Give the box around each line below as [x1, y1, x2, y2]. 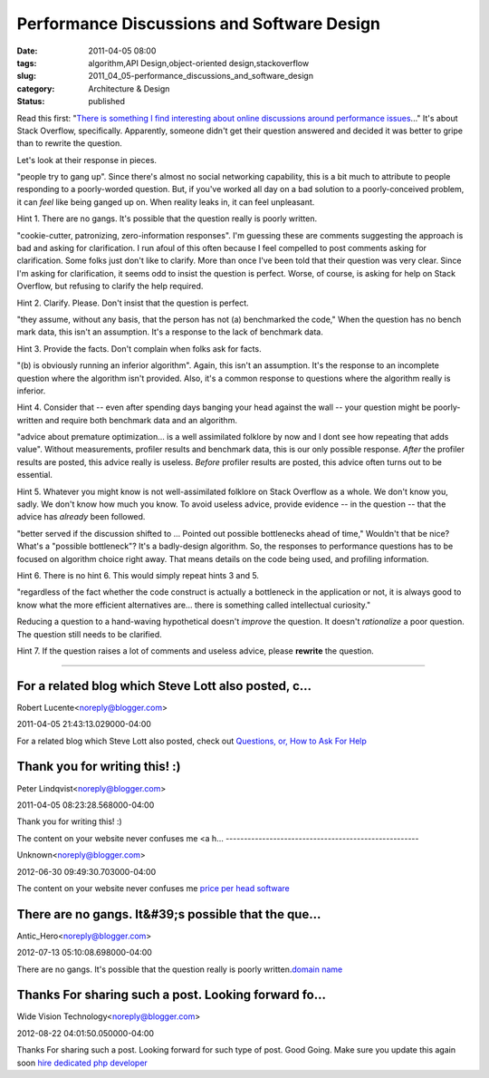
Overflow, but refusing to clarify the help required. [16, 281, 204, 292]
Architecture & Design [88, 83, 170, 94]
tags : [16, 57, 37, 68]
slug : [16, 71, 36, 82]
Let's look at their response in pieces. [16, 154, 158, 165]
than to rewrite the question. [16, 138, 122, 149]
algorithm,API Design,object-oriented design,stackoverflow [88, 57, 310, 68]
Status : [16, 96, 45, 107]
